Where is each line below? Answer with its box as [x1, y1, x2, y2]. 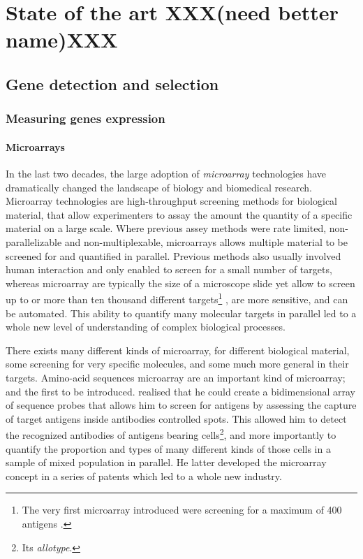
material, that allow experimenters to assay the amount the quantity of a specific [6, 207, 353, 222]
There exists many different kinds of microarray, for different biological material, [6, 342, 350, 357]
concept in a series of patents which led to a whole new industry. [6, 468, 282, 483]
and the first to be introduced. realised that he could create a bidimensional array [6, 384, 355, 398]
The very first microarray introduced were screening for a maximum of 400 [22, 502, 342, 517]
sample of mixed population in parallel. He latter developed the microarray [6, 455, 327, 470]
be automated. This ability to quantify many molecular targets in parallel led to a [6, 305, 357, 320]
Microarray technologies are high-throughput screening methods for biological [6, 194, 337, 208]
